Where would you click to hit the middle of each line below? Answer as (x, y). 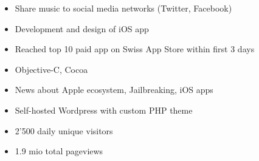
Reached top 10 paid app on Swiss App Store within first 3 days (135, 49)
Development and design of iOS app (82, 28)
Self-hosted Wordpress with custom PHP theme (104, 110)
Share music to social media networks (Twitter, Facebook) (123, 8)
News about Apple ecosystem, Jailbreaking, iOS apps (114, 90)
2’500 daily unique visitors (64, 130)
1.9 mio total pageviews (59, 151)
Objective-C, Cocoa (51, 69)
